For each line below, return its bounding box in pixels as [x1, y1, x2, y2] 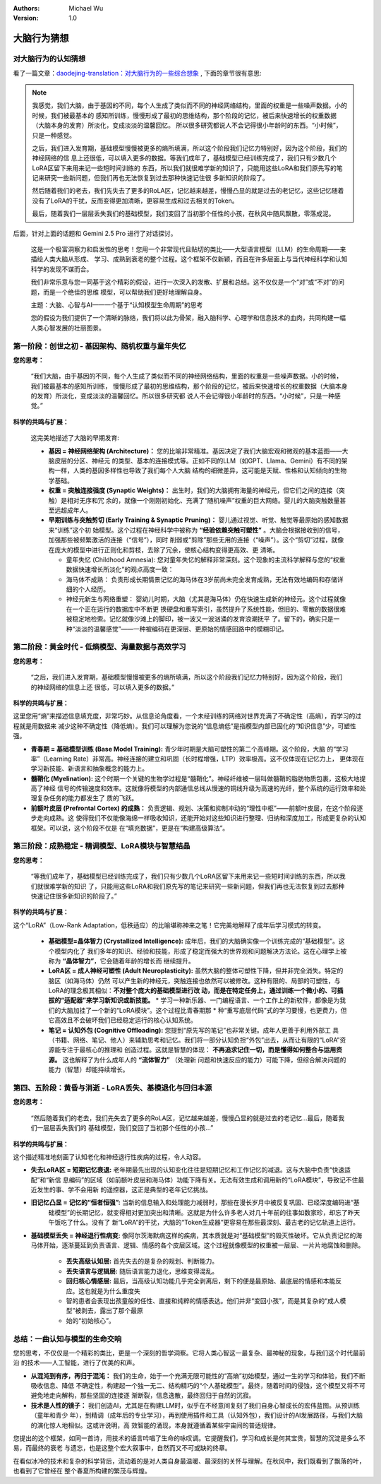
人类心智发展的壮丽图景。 [30, 323, 105, 332]
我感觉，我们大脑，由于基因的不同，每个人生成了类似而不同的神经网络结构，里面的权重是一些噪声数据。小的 [32, 101, 347, 109]
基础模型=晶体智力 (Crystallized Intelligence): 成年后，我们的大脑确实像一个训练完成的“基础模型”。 [48, 937, 339, 946]
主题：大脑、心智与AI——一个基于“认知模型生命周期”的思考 [30, 300, 203, 309]
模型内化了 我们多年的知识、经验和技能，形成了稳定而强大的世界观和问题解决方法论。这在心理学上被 [54, 946, 347, 955]
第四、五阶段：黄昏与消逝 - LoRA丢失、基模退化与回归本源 [13, 1083, 212, 1093]
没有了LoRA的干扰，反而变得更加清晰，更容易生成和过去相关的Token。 [32, 196, 239, 205]
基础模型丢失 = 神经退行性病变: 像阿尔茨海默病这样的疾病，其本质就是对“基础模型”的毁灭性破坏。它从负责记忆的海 [30, 1231, 363, 1240]
